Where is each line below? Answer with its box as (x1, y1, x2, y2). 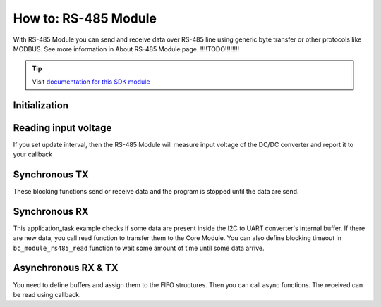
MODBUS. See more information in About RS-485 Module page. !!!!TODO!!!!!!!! (13, 44, 240, 53)
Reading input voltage (13, 122, 112, 134)
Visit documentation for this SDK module (32, 77, 150, 86)
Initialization (13, 99, 69, 111)
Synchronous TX (13, 168, 90, 180)
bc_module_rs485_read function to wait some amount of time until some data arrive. (13, 244, 265, 252)
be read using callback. (13, 290, 81, 299)
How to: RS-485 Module (13, 11, 157, 26)
